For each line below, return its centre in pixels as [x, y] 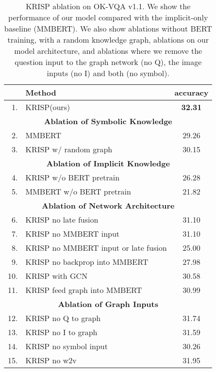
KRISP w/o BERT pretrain [73, 177]
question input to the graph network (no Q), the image [108, 62]
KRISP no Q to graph [63, 318]
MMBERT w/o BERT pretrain [78, 191]
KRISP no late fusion [62, 219]
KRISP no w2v [51, 360]
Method [41, 92]
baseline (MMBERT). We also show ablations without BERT [108, 28]
